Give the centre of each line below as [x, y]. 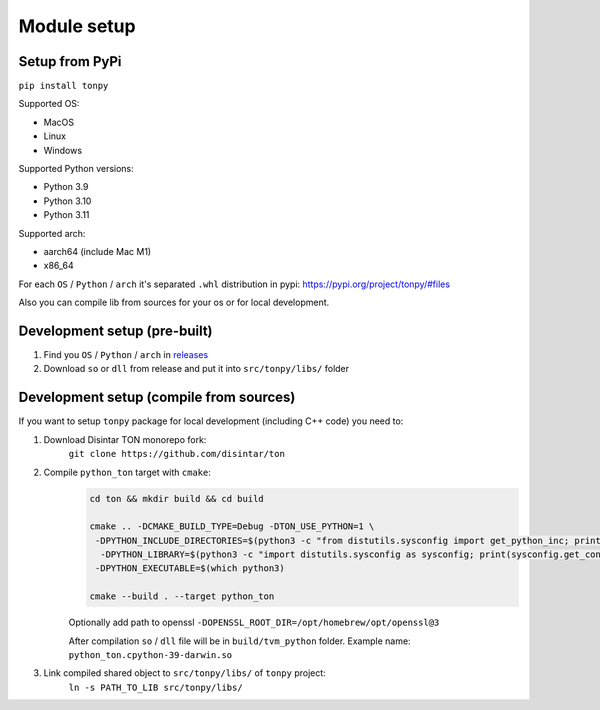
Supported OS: [49, 104]
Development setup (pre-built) [115, 330]
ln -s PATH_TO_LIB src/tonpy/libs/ [156, 687]
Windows [63, 150]
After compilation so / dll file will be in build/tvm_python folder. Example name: [239, 641]
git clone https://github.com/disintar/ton [176, 454]
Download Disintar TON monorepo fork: [125, 439]
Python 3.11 [66, 215]
